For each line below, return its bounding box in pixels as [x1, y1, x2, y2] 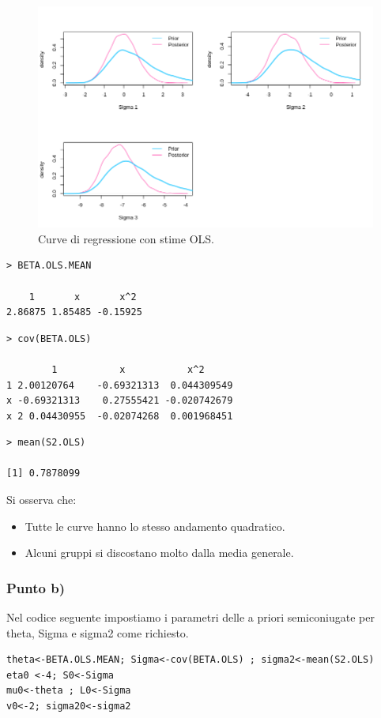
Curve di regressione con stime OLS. [38, 230, 214, 246]
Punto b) [6, 577, 65, 597]
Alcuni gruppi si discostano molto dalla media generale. [25, 544, 294, 561]
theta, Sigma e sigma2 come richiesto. [6, 624, 189, 641]
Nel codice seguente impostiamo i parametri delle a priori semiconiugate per [6, 609, 375, 626]
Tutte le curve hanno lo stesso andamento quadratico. [25, 517, 285, 534]
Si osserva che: [6, 491, 77, 508]
